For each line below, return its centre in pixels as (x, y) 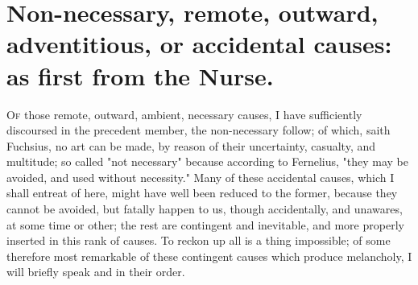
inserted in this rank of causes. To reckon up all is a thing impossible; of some (199, 240)
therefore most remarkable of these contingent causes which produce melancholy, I (209, 256)
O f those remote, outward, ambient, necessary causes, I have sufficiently (184, 114)
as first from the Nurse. (140, 75)
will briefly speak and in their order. (96, 272)
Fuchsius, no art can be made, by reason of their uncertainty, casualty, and (191, 145)
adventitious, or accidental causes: (199, 44)
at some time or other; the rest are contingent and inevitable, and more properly (205, 224)
